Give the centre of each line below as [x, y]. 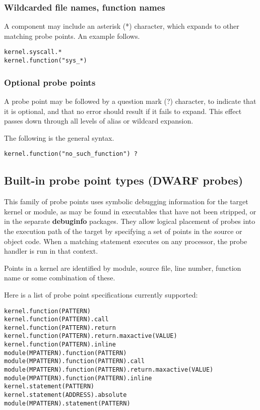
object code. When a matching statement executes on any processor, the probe [126, 241]
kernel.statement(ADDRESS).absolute [66, 395]
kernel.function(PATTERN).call [56, 319]
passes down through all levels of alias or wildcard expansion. [99, 121]
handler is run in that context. [51, 251]
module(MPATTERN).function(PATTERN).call [75, 361]
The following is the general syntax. [59, 137]
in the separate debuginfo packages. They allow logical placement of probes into [130, 221]
